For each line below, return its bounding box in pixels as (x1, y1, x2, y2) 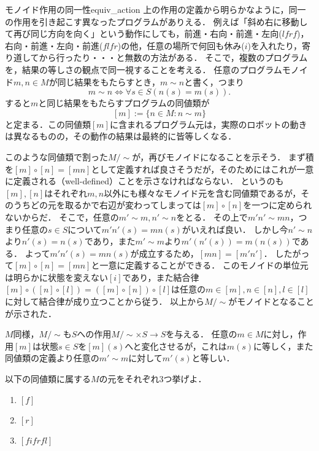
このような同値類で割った (5, 150, 108, 163)
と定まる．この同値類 (5, 117, 91, 130)
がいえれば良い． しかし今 (182, 222, 288, 235)
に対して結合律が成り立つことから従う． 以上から (5, 295, 205, 308)
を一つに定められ (243, 198, 312, 211)
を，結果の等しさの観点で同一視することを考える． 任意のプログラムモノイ (5, 63, 308, 76)
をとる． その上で (176, 210, 248, 223)
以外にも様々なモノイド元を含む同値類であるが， (104, 186, 301, 199)
